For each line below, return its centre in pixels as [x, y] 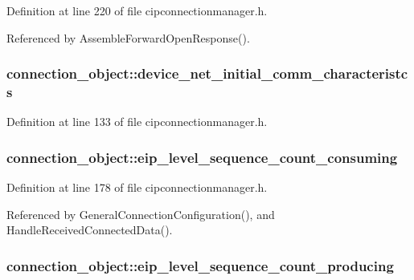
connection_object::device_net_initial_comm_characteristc [207, 73]
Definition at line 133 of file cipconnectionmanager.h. [137, 122]
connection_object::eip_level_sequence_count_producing [200, 265]
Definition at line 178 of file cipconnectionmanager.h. [137, 187]
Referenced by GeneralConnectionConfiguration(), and [141, 214]
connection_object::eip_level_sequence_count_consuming [202, 157]
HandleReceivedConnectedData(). [90, 230]
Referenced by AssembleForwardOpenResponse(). [128, 37]
